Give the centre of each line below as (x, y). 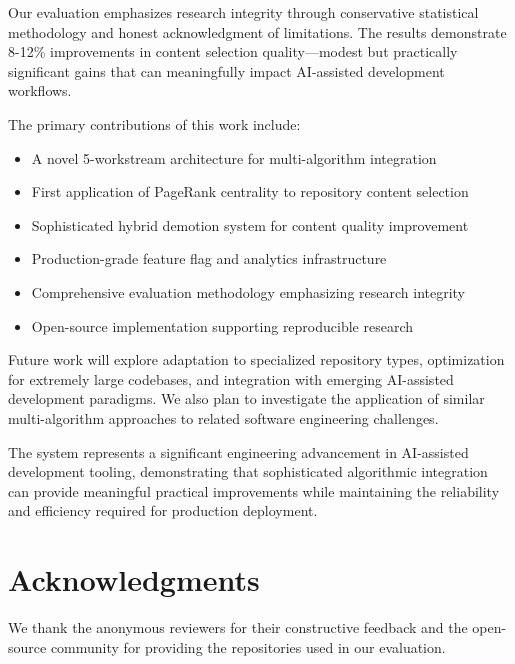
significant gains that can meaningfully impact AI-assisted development (226, 70)
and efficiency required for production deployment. (163, 510)
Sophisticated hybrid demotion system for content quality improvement (250, 224)
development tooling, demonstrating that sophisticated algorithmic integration (248, 471)
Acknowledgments (134, 579)
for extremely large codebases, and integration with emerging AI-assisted (231, 378)
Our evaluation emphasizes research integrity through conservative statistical (243, 12)
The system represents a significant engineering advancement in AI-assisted (238, 451)
